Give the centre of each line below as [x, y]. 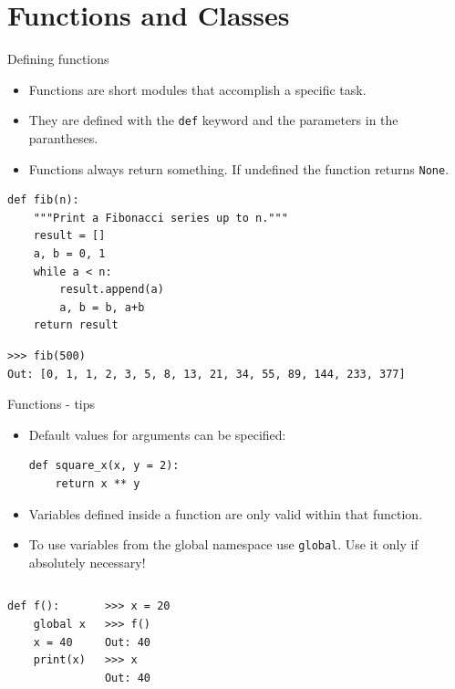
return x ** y [98, 483]
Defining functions [58, 59]
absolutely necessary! [87, 562]
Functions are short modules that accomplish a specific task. [197, 89]
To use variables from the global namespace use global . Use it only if [223, 544]
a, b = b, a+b [102, 307]
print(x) [59, 660]
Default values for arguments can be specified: [157, 434]
